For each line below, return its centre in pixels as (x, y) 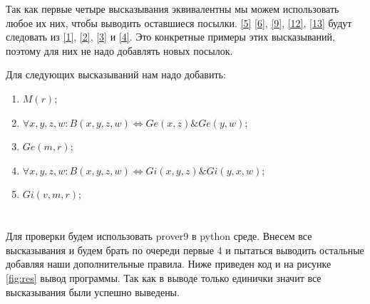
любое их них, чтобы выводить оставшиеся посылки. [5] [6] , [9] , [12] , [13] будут (179, 22)
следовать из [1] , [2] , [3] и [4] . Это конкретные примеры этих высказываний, (170, 37)
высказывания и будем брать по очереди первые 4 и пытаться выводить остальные (185, 250)
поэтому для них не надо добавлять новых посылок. (119, 50)
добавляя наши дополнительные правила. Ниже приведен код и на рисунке (169, 264)
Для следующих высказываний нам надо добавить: (116, 74)
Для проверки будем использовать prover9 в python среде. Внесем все (159, 236)
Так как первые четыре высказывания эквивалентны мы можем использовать (173, 9)
